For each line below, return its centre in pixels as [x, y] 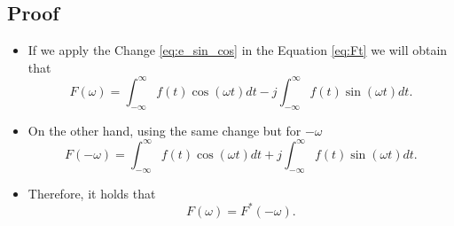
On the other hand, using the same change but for [164, 130]
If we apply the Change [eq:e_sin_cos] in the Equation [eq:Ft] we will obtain [238, 50]
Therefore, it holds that [92, 193]
